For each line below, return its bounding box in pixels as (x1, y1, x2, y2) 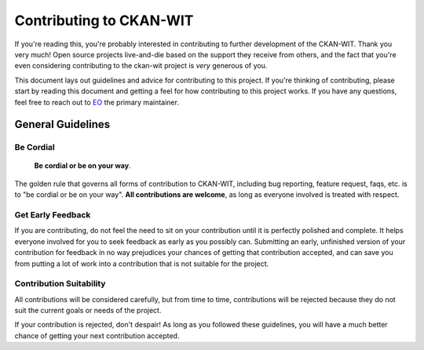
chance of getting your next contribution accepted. (14, 330, 180, 341)
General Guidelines (14, 118, 110, 131)
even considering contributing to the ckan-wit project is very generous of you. (14, 61, 268, 71)
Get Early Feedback (14, 210, 91, 221)
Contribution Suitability (14, 279, 106, 290)
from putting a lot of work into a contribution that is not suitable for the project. (14, 259, 269, 268)
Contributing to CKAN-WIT (14, 12, 194, 29)
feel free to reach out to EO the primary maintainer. (14, 97, 180, 107)
